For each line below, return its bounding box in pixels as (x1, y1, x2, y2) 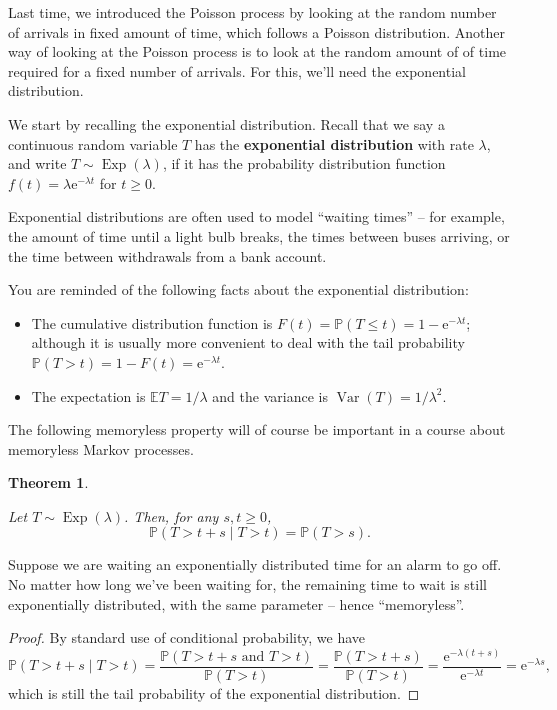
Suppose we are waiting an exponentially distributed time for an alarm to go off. (8, 554, 502, 575)
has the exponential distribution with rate (194, 133, 474, 154)
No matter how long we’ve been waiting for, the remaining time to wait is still (8, 574, 487, 595)
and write (8, 153, 67, 174)
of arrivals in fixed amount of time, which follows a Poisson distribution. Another (8, 21, 505, 42)
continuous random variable (8, 133, 178, 154)
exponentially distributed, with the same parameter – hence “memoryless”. (8, 593, 465, 614)
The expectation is (31, 385, 146, 406)
